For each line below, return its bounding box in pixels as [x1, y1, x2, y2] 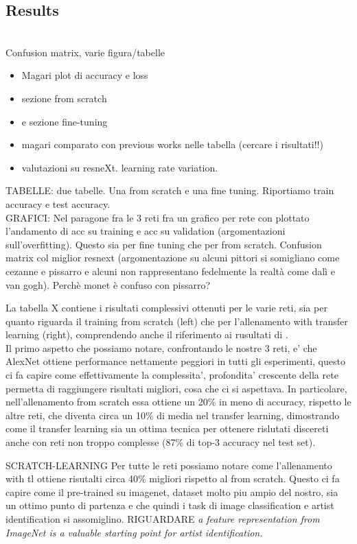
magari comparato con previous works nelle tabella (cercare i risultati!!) [21, 137, 323, 152]
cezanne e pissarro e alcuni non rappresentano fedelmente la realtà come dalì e [5, 263, 335, 278]
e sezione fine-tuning [21, 114, 108, 128]
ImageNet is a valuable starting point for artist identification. [5, 525, 263, 539]
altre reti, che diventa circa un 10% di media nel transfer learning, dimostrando [5, 407, 340, 422]
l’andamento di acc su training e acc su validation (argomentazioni [5, 224, 286, 238]
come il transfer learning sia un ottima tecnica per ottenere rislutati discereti [5, 421, 329, 436]
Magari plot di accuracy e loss [21, 68, 148, 82]
